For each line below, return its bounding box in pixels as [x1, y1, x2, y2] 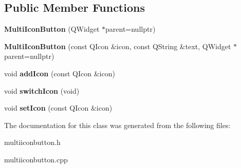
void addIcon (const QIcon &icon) [4, 68, 115, 78]
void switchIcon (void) [4, 85, 80, 96]
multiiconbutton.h [4, 137, 61, 148]
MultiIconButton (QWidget [4, 24, 100, 34]
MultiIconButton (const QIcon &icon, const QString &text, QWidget [4, 40, 231, 51]
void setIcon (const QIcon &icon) [4, 102, 113, 113]
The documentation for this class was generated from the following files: [4, 119, 231, 130]
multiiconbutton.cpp [4, 154, 68, 164]
